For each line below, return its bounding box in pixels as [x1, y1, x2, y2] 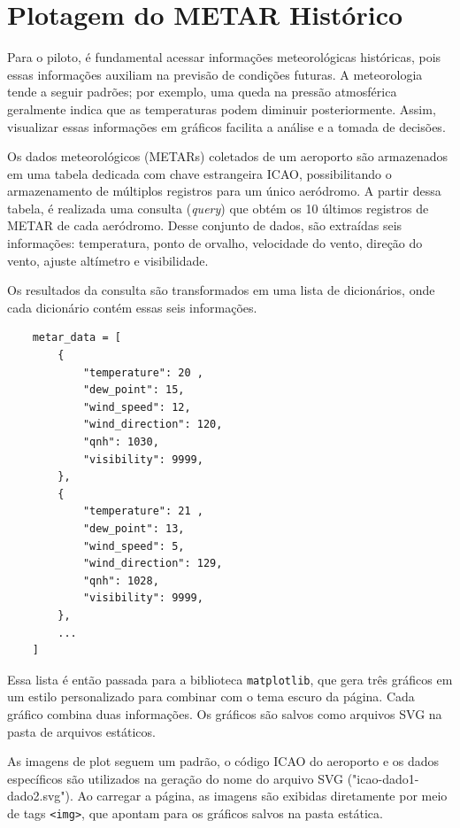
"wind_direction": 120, [82, 418, 223, 431]
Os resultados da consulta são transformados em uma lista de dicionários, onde [7, 281, 435, 299]
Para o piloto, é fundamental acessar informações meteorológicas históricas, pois [7, 48, 441, 66]
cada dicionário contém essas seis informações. [7, 298, 257, 316]
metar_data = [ [32, 331, 121, 344]
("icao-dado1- [347, 769, 419, 787]
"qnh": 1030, [82, 436, 159, 448]
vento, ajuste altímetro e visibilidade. [7, 251, 209, 269]
